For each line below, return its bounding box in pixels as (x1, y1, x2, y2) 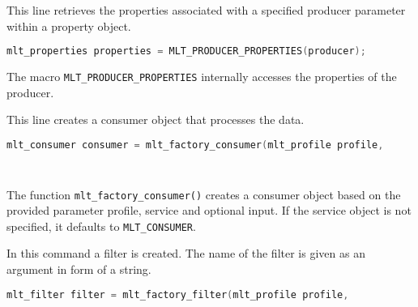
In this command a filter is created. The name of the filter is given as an (6, 245, 365, 262)
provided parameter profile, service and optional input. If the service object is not (6, 202, 412, 219)
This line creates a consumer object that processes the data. (6, 111, 305, 128)
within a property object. (6, 17, 131, 34)
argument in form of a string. (6, 261, 151, 278)
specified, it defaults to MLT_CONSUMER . (6, 217, 196, 234)
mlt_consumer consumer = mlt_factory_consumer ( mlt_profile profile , (6, 139, 384, 151)
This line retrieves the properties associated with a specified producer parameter (6, 2, 406, 18)
